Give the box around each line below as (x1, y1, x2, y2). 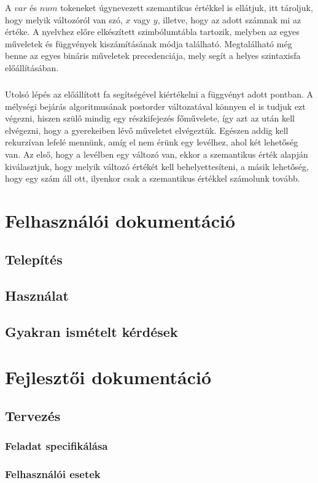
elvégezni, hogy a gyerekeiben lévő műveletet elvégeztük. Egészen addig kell (5, 123, 289, 136)
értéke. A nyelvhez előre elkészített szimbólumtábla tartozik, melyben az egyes (5, 25, 300, 38)
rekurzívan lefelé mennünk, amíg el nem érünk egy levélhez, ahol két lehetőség (5, 136, 298, 149)
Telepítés (5, 250, 63, 269)
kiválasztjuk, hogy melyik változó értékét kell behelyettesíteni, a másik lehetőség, (5, 160, 309, 172)
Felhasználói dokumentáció (5, 207, 236, 233)
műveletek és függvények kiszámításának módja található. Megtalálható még (5, 37, 292, 50)
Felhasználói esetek (5, 466, 101, 482)
